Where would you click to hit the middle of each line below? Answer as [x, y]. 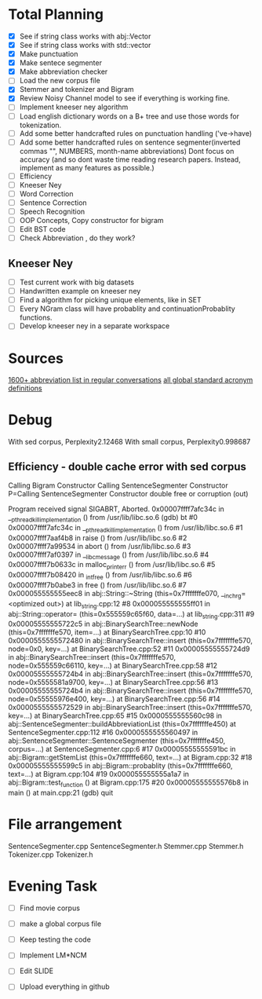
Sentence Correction [53, 203]
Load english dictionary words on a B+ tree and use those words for [129, 116]
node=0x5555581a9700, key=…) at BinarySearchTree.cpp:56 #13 [113, 682]
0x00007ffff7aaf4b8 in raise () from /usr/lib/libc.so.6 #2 [98, 538]
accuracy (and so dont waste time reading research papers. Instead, [130, 159]
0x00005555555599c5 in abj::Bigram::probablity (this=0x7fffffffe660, [120, 766]
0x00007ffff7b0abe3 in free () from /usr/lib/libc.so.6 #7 [97, 585]
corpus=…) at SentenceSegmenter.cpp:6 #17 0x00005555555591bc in [122, 749]
